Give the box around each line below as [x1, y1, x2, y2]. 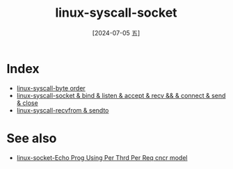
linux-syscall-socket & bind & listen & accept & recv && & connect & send [16, 91, 226, 99]
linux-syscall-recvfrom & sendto [16, 106, 109, 114]
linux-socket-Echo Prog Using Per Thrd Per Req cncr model [16, 153, 188, 161]
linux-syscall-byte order [16, 83, 86, 92]
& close [16, 99, 39, 107]
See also [6, 130, 57, 146]
